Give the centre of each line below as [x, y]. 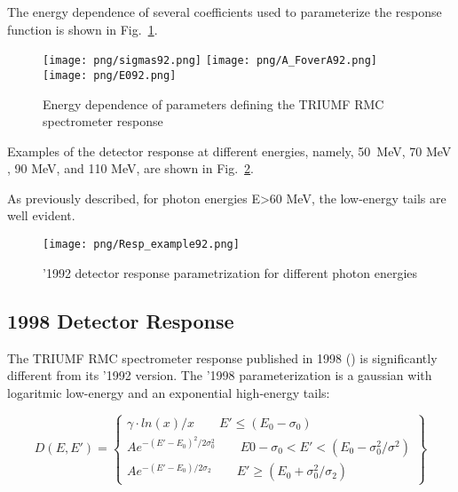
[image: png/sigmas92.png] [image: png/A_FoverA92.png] [210, 61]
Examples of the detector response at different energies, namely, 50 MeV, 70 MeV [229, 151]
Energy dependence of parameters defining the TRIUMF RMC [213, 103]
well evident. [41, 215]
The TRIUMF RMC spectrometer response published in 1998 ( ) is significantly [222, 357]
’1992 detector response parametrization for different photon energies [230, 272]
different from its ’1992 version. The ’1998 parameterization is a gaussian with [220, 375]
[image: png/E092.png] [110, 75]
